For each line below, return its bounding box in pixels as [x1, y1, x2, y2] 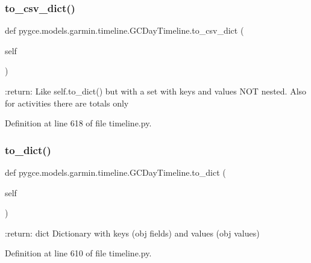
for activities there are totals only [5, 96, 129, 109]
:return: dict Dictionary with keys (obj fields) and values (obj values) [5, 226, 260, 239]
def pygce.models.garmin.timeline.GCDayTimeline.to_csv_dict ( [5, 24, 244, 37]
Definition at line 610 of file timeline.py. [5, 247, 152, 259]
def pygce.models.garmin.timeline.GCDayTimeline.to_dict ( [5, 166, 226, 178]
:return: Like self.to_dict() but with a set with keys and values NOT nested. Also [5, 85, 307, 97]
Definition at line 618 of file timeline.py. [5, 117, 152, 129]
